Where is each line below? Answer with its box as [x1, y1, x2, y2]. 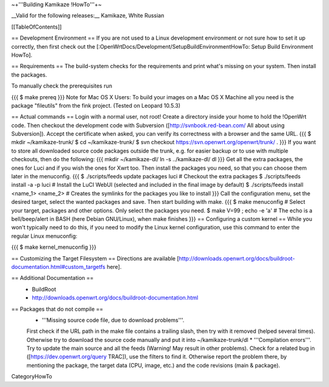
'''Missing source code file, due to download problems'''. [41, 316, 185, 324]
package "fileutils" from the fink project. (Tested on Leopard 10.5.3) [11, 102, 181, 109]
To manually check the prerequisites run [11, 82, 113, 89]
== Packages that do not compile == [11, 305, 104, 313]
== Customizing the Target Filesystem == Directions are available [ [11, 254, 179, 262]
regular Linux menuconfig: [11, 232, 77, 240]
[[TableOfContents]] [11, 23, 62, 30]
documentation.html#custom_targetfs [11, 263, 106, 270]
